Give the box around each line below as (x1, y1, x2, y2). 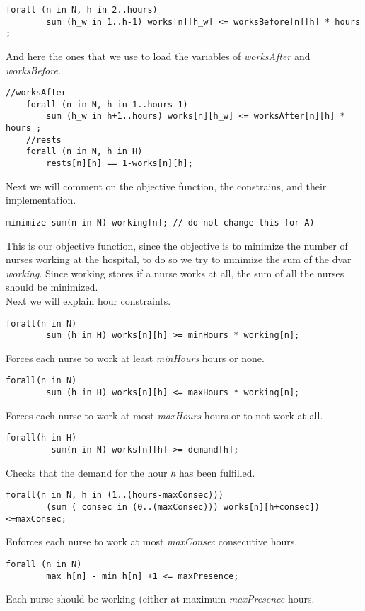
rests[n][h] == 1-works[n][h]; (46, 158, 193, 169)
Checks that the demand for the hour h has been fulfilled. (6, 465, 255, 479)
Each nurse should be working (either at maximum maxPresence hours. (6, 591, 315, 606)
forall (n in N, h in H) (25, 146, 143, 157)
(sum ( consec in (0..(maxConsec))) (46, 501, 219, 512)
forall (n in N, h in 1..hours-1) (25, 99, 188, 110)
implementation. (6, 192, 76, 207)
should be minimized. (6, 279, 98, 294)
